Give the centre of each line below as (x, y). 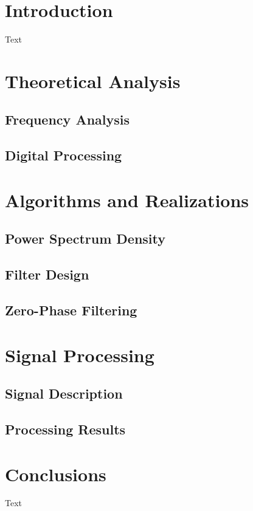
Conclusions (56, 474)
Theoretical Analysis (93, 81)
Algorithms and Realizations (127, 200)
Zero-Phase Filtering (71, 310)
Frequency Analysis (68, 119)
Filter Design (47, 274)
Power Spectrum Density (85, 238)
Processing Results (65, 429)
